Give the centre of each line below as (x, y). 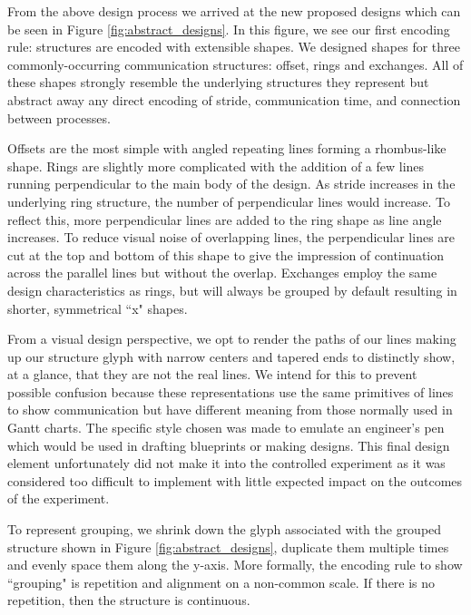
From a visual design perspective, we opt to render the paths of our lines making (232, 339)
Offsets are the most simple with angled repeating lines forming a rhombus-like (227, 148)
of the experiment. (59, 498)
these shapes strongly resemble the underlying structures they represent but (218, 82)
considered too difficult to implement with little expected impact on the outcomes (235, 480)
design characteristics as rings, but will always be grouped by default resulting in (232, 290)
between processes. (59, 117)
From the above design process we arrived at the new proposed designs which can (234, 11)
